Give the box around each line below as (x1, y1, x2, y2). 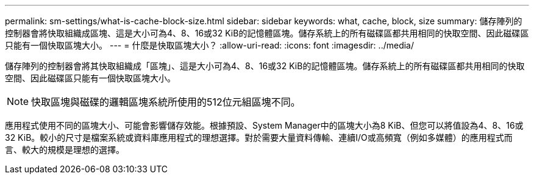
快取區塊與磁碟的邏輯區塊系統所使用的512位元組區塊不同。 (31, 96, 301, 108)
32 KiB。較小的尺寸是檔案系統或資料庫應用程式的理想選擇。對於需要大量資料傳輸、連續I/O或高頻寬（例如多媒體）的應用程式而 (5, 132, 513, 143)
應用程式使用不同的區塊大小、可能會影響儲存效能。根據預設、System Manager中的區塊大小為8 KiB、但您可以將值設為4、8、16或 (5, 120, 524, 130)
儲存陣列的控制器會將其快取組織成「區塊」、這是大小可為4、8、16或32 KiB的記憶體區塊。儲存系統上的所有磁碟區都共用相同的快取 (5, 61, 525, 71)
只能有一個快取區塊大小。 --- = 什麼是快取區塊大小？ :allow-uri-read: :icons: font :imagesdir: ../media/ (5, 40, 415, 50)
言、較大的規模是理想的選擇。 (5, 144, 124, 155)
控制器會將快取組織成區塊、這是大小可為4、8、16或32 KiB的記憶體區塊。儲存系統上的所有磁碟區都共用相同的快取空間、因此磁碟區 (5, 28, 529, 38)
